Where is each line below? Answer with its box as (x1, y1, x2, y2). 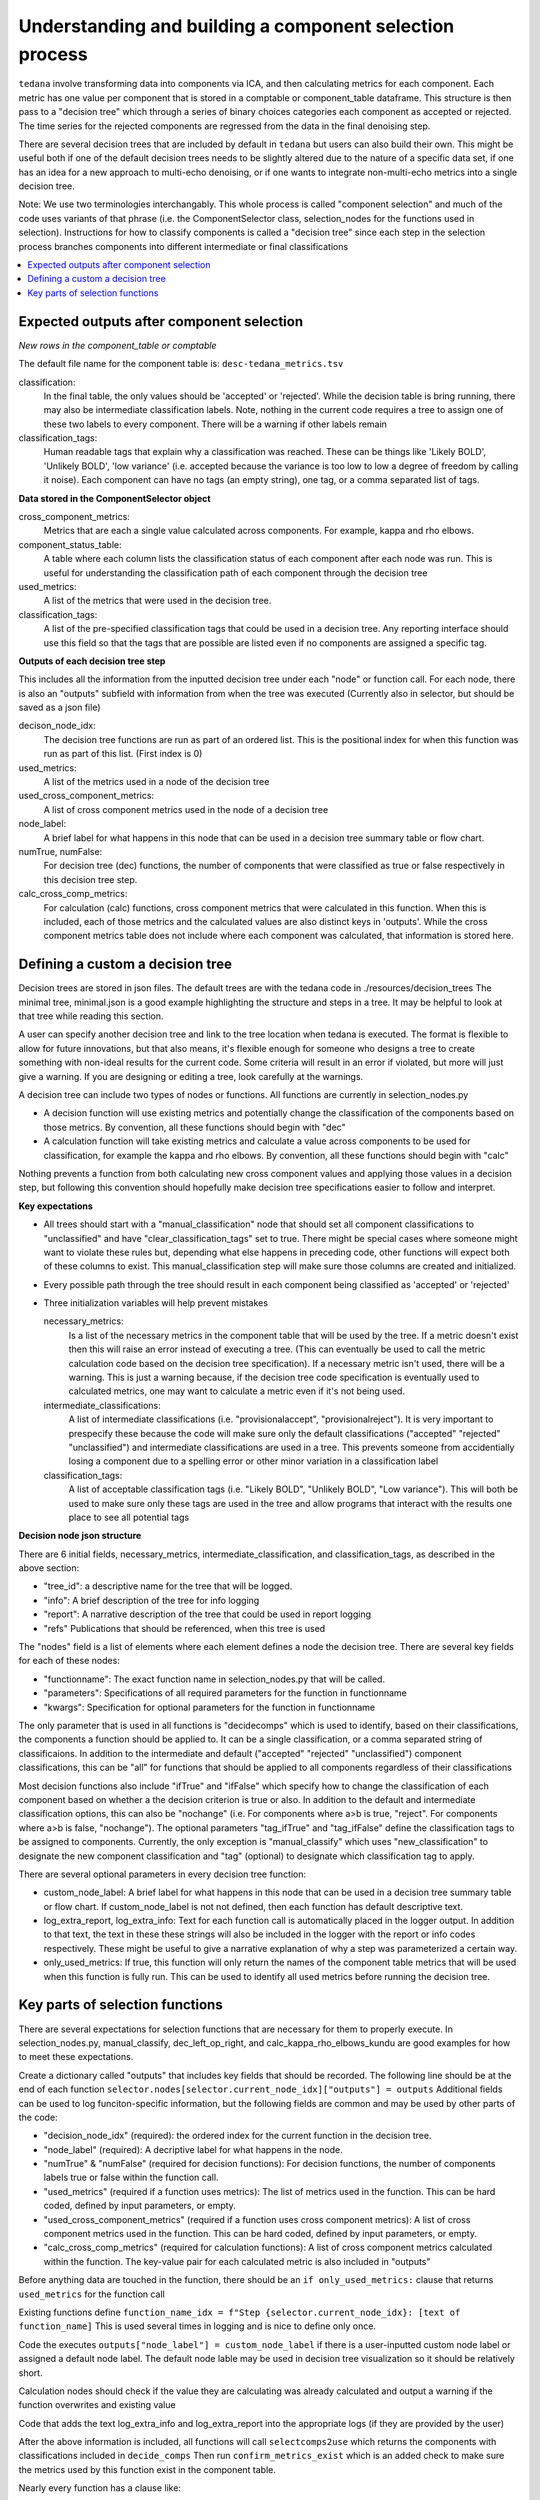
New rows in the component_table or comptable (18, 339, 217, 351)
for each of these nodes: (18, 1655, 120, 1667)
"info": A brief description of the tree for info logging (43, 1594, 260, 1606)
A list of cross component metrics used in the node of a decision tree (43, 803, 329, 815)
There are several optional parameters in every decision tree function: (18, 1868, 307, 1880)
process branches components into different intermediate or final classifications (18, 240, 349, 252)
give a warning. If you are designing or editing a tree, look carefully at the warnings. (18, 1070, 364, 1082)
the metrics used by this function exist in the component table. (18, 2463, 277, 2475)
